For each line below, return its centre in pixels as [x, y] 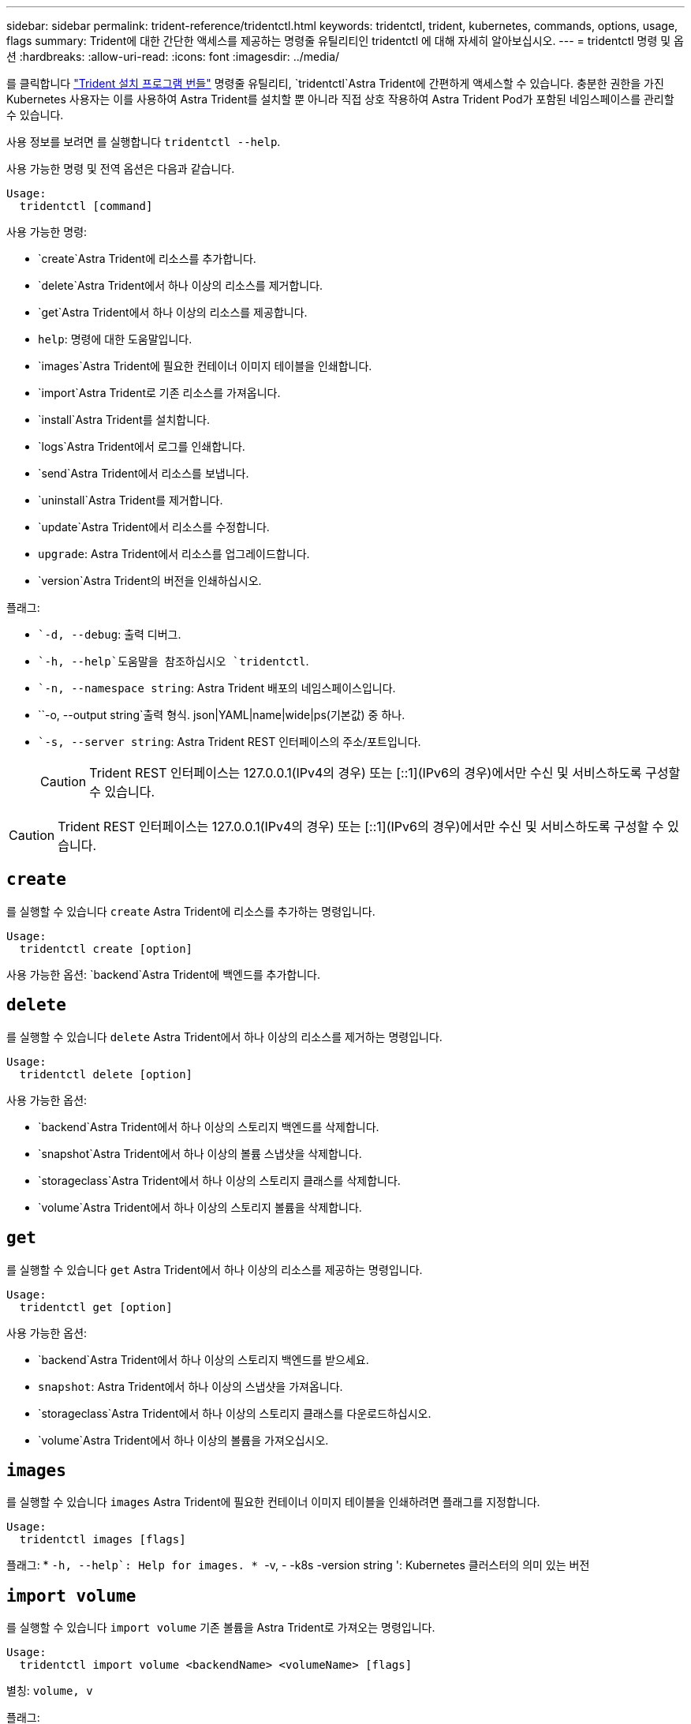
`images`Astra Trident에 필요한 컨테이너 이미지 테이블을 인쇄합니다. [205, 366]
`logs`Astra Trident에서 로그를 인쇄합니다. [142, 446]
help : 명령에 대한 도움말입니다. [115, 339]
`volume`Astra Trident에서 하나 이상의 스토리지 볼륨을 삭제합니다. [200, 1207]
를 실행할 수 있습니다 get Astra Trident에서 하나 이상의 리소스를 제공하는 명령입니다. [215, 1269]
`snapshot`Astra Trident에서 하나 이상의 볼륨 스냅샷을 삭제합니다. [200, 1153]
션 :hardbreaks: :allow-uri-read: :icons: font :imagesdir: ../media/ [173, 56]
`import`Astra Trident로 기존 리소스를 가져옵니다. [159, 393]
